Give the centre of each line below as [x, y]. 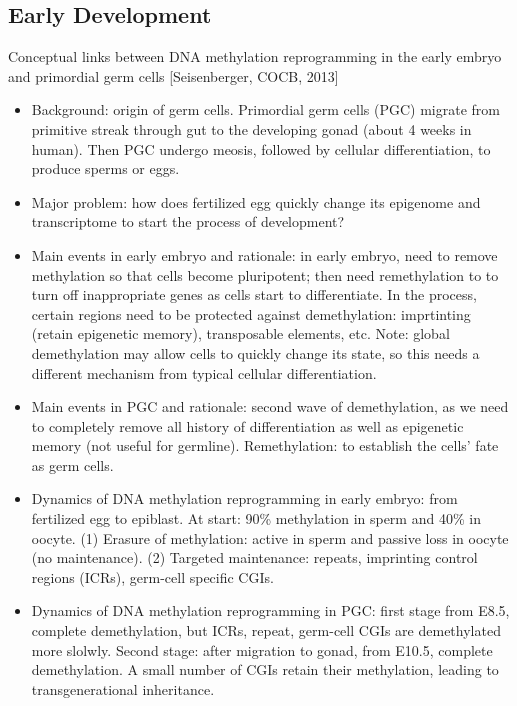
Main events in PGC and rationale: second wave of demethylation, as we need [270, 406]
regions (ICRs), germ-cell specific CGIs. [152, 576]
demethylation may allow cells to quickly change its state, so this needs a [255, 352]
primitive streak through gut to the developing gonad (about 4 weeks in [251, 128]
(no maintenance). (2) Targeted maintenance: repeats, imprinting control [254, 557]
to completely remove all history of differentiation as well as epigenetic [247, 425]
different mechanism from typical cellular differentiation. [204, 372]
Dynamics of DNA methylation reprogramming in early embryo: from [244, 498]
